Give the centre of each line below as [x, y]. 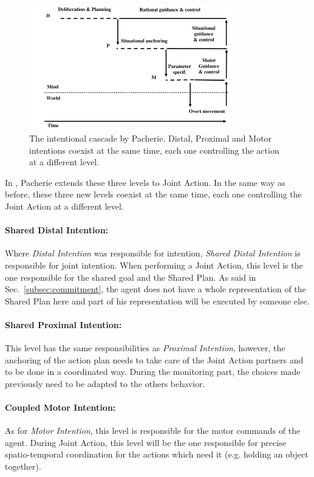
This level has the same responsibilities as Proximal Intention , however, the [145, 348]
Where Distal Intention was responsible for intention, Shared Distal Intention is [153, 253]
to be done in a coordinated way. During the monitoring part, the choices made [153, 372]
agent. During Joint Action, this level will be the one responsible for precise [145, 442]
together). [23, 466]
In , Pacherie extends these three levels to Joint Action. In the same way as [145, 182]
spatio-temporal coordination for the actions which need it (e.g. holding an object [157, 454]
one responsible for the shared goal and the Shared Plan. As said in [131, 277]
